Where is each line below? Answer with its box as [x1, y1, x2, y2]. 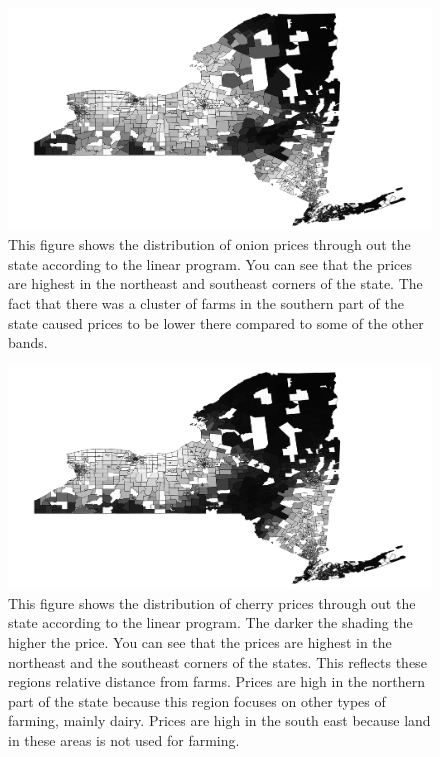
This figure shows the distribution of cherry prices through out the [8, 592, 416, 613]
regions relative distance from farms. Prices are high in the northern [8, 671, 425, 692]
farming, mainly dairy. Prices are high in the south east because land [8, 710, 431, 731]
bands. [8, 332, 48, 353]
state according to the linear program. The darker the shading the [8, 612, 413, 633]
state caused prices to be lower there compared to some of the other [8, 312, 424, 333]
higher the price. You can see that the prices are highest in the [8, 632, 392, 653]
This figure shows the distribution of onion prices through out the [8, 234, 411, 255]
